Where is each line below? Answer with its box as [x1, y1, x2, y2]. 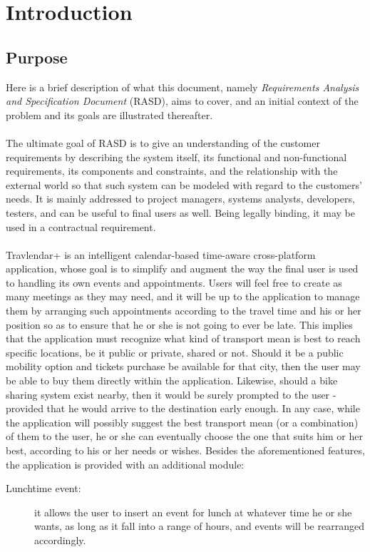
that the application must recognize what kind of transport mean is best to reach [6, 331, 361, 346]
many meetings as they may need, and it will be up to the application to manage [6, 289, 360, 304]
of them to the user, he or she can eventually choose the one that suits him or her [6, 429, 363, 444]
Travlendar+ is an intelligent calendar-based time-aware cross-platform [6, 247, 316, 262]
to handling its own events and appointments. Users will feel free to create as [6, 275, 342, 290]
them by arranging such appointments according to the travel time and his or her [6, 303, 361, 318]
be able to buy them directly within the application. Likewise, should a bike [6, 373, 338, 388]
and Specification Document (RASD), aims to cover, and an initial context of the [6, 93, 359, 108]
